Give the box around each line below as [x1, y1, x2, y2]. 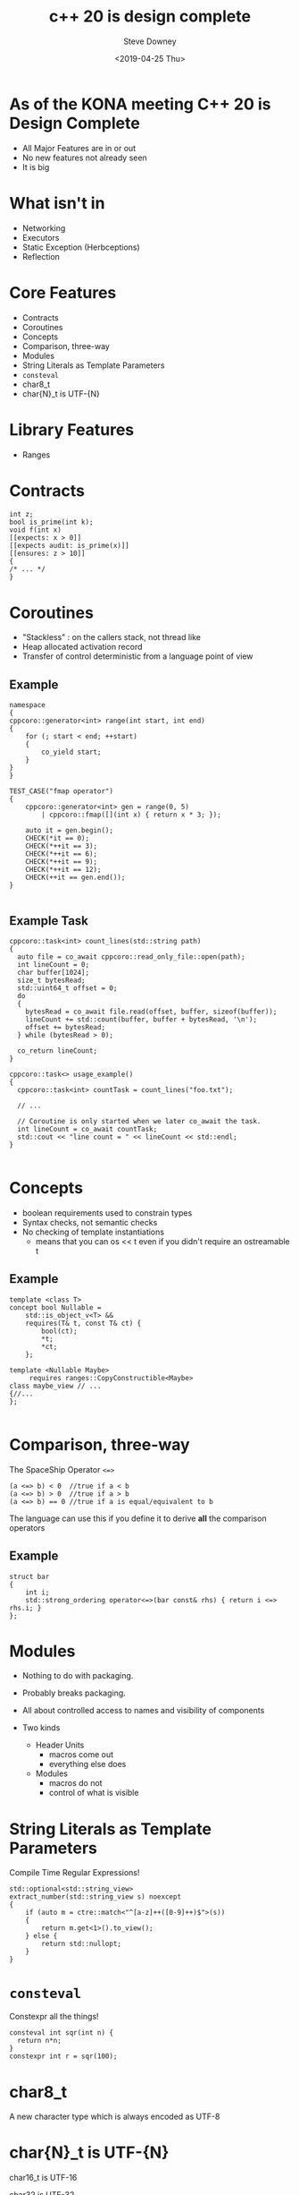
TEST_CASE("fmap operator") [9, 787, 114, 796]
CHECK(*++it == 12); [25, 866, 102, 875]
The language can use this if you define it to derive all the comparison [9, 1513, 267, 1524]
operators [9, 1522, 46, 1533]
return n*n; [17, 2037, 62, 2046]
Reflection [21, 251, 61, 261]
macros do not [48, 1778, 103, 1789]
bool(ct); [41, 1327, 78, 1336]
